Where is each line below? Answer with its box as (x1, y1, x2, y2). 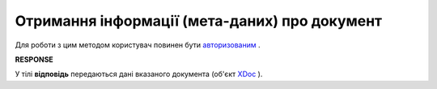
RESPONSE (15, 55, 54, 64)
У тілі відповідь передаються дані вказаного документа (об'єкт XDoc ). (15, 69, 263, 79)
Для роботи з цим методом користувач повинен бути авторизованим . (15, 40, 261, 50)
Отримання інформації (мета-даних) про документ (15, 12, 383, 30)
